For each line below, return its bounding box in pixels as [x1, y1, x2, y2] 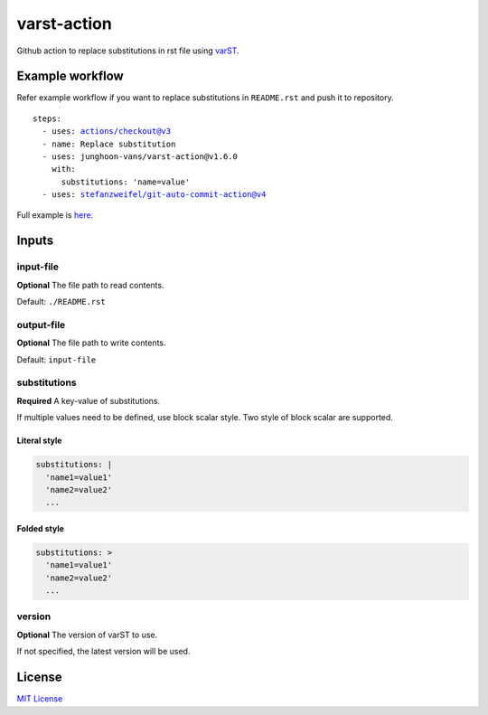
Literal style [16, 435, 62, 447]
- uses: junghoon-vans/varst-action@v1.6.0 [42, 152, 239, 162]
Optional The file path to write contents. [16, 337, 166, 348]
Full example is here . [16, 209, 94, 221]
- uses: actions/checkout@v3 [42, 127, 172, 136]
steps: [33, 113, 62, 124]
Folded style [16, 522, 65, 533]
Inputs [16, 233, 54, 249]
